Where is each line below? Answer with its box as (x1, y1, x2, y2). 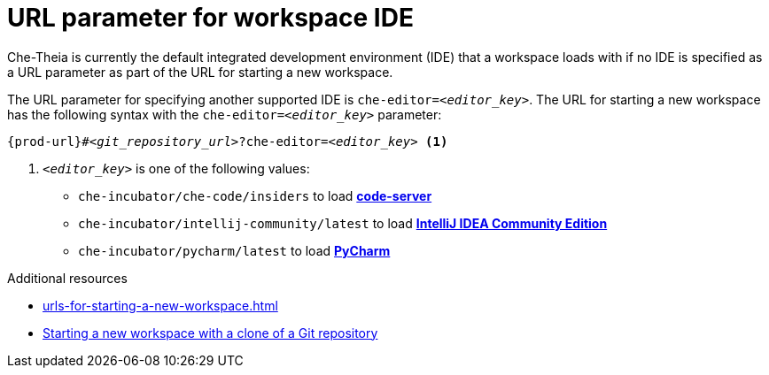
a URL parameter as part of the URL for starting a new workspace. (7, 64, 393, 80)
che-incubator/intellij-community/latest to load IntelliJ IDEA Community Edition (78, 215, 608, 231)
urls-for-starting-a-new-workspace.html (43, 297, 278, 313)
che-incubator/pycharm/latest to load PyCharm (78, 242, 391, 258)
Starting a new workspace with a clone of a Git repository (43, 325, 378, 341)
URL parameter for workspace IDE (7, 3, 414, 33)
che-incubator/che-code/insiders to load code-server (78, 187, 432, 203)
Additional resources (7, 270, 128, 286)
